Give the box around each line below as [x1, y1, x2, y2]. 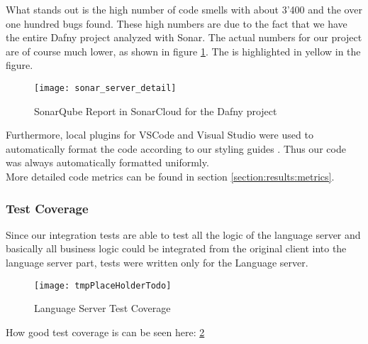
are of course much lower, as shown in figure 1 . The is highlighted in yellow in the [6, 43, 361, 58]
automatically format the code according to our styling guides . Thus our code [6, 141, 346, 156]
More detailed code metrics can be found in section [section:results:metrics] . [6, 169, 335, 183]
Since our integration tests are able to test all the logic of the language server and [6, 227, 361, 242]
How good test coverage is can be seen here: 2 [6, 324, 205, 339]
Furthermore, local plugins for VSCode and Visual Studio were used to [6, 127, 313, 142]
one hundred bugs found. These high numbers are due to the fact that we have [6, 16, 347, 31]
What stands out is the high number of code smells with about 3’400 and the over [6, 2, 362, 16]
